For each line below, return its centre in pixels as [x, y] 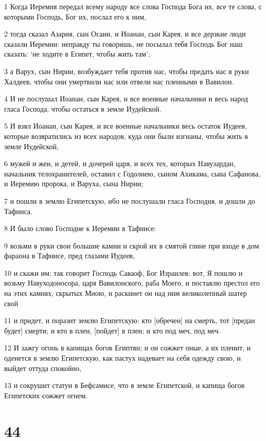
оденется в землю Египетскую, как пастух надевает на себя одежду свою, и [122, 358]
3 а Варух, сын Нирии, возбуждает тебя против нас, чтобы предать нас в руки [127, 71]
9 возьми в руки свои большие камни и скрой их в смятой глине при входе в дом [132, 245]
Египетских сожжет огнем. [46, 395]
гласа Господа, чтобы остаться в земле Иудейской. [83, 108]
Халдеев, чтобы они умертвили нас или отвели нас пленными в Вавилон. [119, 81]
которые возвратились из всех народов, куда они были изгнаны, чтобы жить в [126, 136]
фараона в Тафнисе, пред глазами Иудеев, [70, 255]
